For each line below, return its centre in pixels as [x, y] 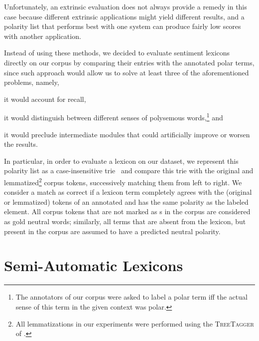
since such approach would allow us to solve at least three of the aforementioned [127, 72]
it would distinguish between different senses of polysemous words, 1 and [114, 117]
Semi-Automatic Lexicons [94, 265]
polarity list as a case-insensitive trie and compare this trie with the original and [129, 170]
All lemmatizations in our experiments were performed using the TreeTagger [135, 323]
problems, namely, [32, 82]
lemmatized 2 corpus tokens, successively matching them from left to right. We [123, 181]
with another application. [43, 36]
